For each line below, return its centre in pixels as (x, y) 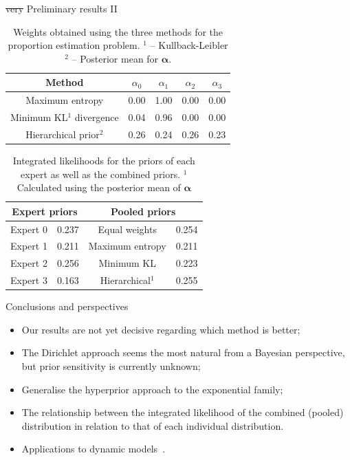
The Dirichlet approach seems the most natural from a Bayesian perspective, (183, 352)
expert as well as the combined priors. (101, 174)
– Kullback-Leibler (189, 45)
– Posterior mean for (115, 58)
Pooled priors (143, 211)
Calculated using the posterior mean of (99, 187)
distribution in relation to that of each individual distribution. (153, 425)
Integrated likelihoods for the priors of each (104, 160)
